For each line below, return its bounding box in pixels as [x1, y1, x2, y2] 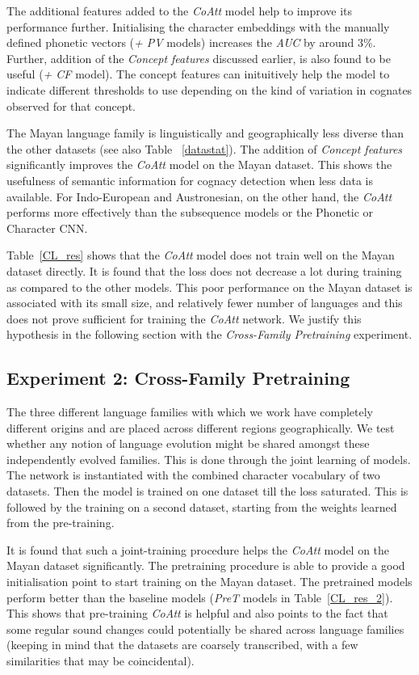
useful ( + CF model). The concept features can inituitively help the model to [6, 65, 390, 82]
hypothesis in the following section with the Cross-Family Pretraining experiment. [6, 326, 413, 343]
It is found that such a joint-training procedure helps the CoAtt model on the [6, 541, 390, 558]
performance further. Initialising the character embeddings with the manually [6, 18, 390, 35]
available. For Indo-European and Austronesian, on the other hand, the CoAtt [6, 188, 392, 205]
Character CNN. [6, 219, 88, 236]
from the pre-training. [6, 514, 115, 531]
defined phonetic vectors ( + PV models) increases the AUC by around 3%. [6, 34, 376, 51]
